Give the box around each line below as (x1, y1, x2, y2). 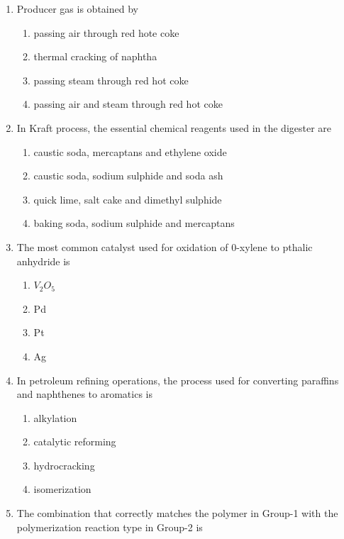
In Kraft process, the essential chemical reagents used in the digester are (16, 120, 332, 135)
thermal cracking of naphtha (33, 49, 157, 64)
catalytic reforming (33, 434, 116, 449)
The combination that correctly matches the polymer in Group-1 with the (16, 506, 338, 521)
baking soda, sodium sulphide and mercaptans (33, 216, 235, 230)
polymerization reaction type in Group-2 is (16, 519, 203, 534)
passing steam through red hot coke (33, 72, 189, 87)
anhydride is (16, 253, 70, 268)
